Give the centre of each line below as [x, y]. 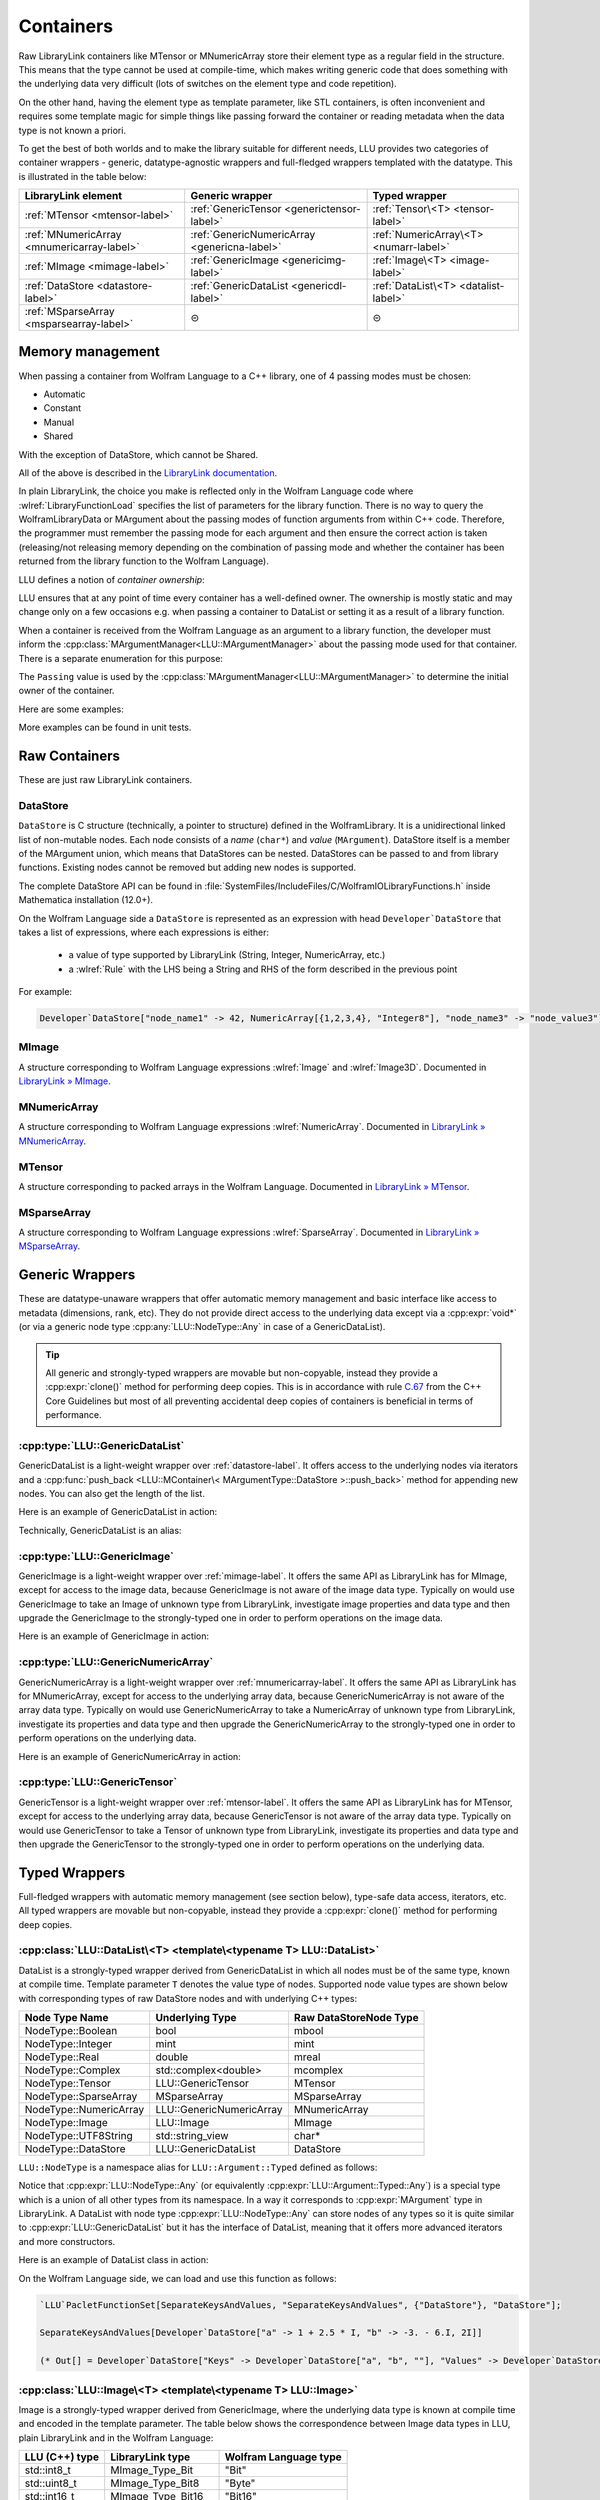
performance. [73, 1415]
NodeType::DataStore [75, 2148]
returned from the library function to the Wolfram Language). [143, 561]
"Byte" [240, 2483]
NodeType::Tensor [68, 2083]
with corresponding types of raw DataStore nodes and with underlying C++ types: [188, 1998]
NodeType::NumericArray [84, 2109]
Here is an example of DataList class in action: [113, 2260]
